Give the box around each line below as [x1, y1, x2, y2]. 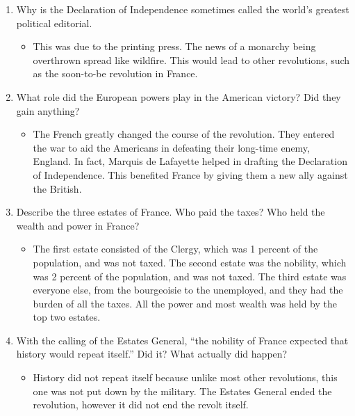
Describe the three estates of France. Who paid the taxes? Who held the [16, 205, 325, 219]
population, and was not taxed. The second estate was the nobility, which [33, 255, 347, 269]
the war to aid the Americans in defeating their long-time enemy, [33, 140, 310, 154]
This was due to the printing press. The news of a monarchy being [33, 39, 316, 54]
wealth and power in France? [16, 218, 140, 232]
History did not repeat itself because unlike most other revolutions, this [33, 370, 338, 385]
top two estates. [33, 310, 101, 324]
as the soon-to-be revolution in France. [33, 66, 198, 81]
